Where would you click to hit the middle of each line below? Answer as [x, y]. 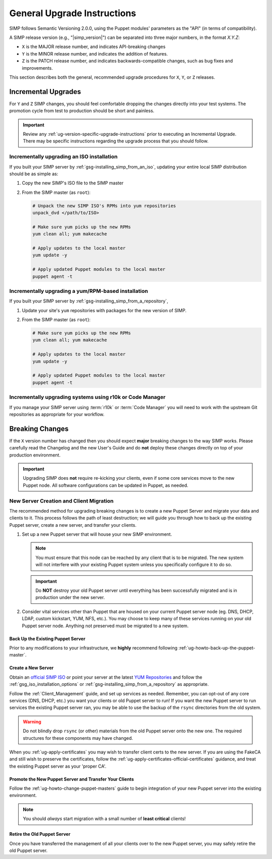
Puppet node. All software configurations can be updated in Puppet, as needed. [106, 485]
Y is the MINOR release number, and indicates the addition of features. [95, 54]
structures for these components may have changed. [78, 738]
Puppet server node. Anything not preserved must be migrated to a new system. [105, 626]
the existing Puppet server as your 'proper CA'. [58, 766]
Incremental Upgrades [45, 92]
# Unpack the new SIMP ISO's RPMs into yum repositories [104, 206]
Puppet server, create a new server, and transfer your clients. [73, 525]
